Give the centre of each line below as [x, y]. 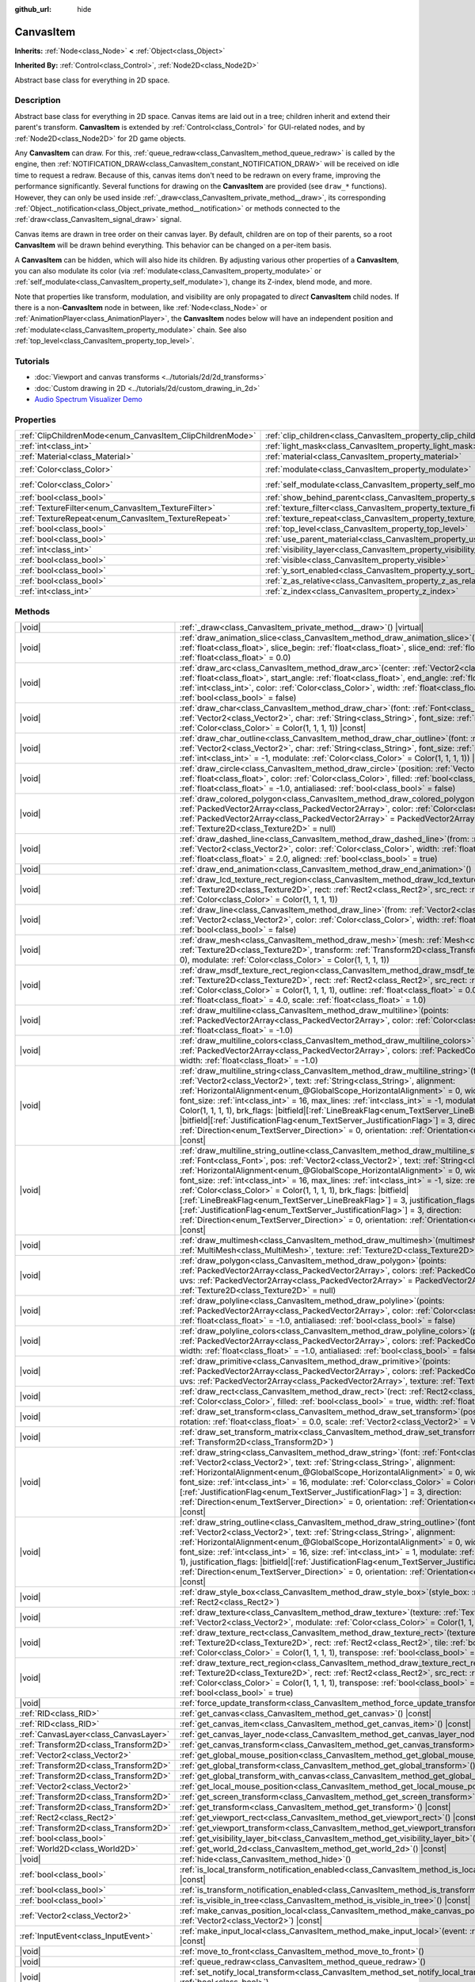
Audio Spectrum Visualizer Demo [88, 400]
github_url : [33, 9]
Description [38, 101]
